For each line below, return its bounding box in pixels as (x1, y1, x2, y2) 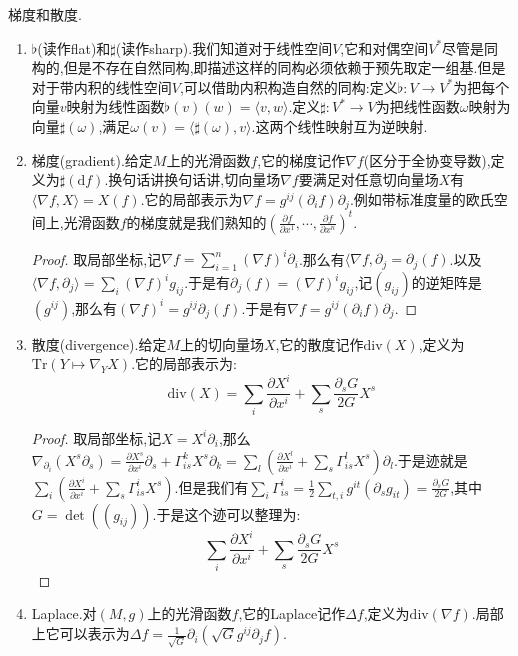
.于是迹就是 (393, 449, 468, 470)
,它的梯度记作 (257, 149, 346, 170)
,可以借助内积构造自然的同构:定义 (179, 76, 398, 97)
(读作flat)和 (37, 37, 111, 58)
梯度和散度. (8, 4, 82, 24)
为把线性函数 (375, 96, 460, 117)
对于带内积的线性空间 (31, 76, 172, 97)
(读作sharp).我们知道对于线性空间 (115, 37, 333, 58)
